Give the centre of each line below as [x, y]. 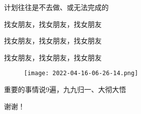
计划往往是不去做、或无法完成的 [56, 7]
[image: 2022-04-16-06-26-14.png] [81, 73]
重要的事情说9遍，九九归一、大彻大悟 [65, 89]
